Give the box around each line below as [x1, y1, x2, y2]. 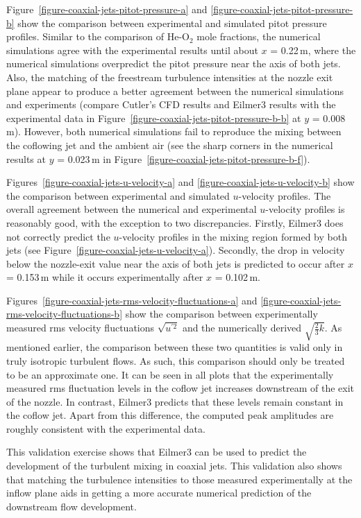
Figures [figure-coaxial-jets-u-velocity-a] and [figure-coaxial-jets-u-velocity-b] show [6, 175, 355, 189]
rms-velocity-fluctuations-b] [6, 307, 123, 321]
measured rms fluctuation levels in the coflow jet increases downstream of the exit [6, 381, 355, 395]
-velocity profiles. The [238, 188, 331, 202]
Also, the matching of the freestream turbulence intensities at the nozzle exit [6, 69, 333, 84]
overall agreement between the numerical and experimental [6, 202, 257, 216]
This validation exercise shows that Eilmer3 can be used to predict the [6, 444, 307, 459]
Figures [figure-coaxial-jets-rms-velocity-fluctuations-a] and [6, 293, 258, 307]
